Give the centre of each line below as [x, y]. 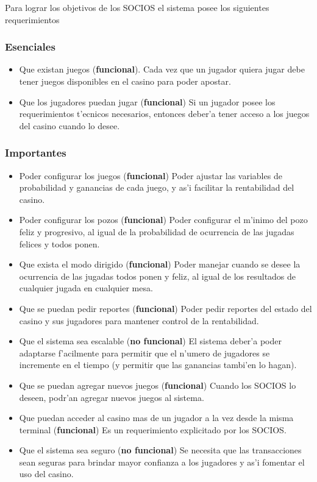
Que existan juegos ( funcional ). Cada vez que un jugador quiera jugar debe [162, 69]
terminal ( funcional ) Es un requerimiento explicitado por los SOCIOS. [153, 429]
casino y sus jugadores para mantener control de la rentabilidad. [139, 320]
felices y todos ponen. [59, 243]
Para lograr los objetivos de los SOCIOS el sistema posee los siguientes [137, 7]
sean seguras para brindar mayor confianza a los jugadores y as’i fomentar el [162, 462]
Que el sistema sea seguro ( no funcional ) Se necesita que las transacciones [160, 450]
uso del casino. [46, 474]
